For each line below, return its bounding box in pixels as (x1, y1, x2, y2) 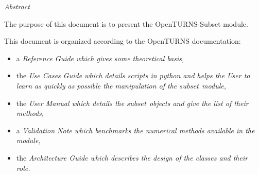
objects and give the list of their (149, 97, 249, 108)
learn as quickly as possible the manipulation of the (16, 80, 177, 91)
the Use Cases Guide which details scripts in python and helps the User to (16, 70, 250, 81)
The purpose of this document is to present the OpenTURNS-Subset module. (4, 18, 248, 29)
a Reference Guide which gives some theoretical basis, (16, 52, 184, 63)
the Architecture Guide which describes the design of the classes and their (16, 152, 248, 163)
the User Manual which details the (16, 97, 125, 108)
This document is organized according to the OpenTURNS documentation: (4, 36, 241, 46)
